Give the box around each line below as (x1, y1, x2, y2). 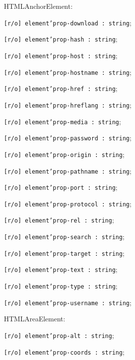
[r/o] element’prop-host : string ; (4, 50, 117, 60)
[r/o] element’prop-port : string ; (4, 182, 117, 192)
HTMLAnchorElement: (4, 1, 73, 11)
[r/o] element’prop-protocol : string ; (4, 198, 132, 208)
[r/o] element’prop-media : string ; (4, 116, 121, 126)
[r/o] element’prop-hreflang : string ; (4, 99, 132, 110)
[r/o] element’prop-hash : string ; (4, 34, 117, 44)
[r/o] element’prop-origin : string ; (4, 149, 125, 159)
